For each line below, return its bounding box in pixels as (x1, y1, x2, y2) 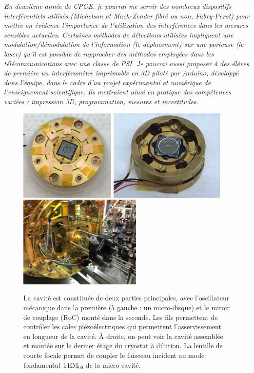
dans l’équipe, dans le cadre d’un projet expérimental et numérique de (4, 77, 211, 87)
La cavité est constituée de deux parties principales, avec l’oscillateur (23, 293, 230, 303)
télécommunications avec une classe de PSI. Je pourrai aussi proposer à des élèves (4, 58, 249, 68)
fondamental (23, 359, 60, 370)
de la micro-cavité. (85, 359, 141, 370)
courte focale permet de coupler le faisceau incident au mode (23, 350, 205, 360)
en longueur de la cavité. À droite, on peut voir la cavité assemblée (23, 331, 223, 341)
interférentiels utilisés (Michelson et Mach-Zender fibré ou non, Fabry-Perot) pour (4, 10, 250, 20)
